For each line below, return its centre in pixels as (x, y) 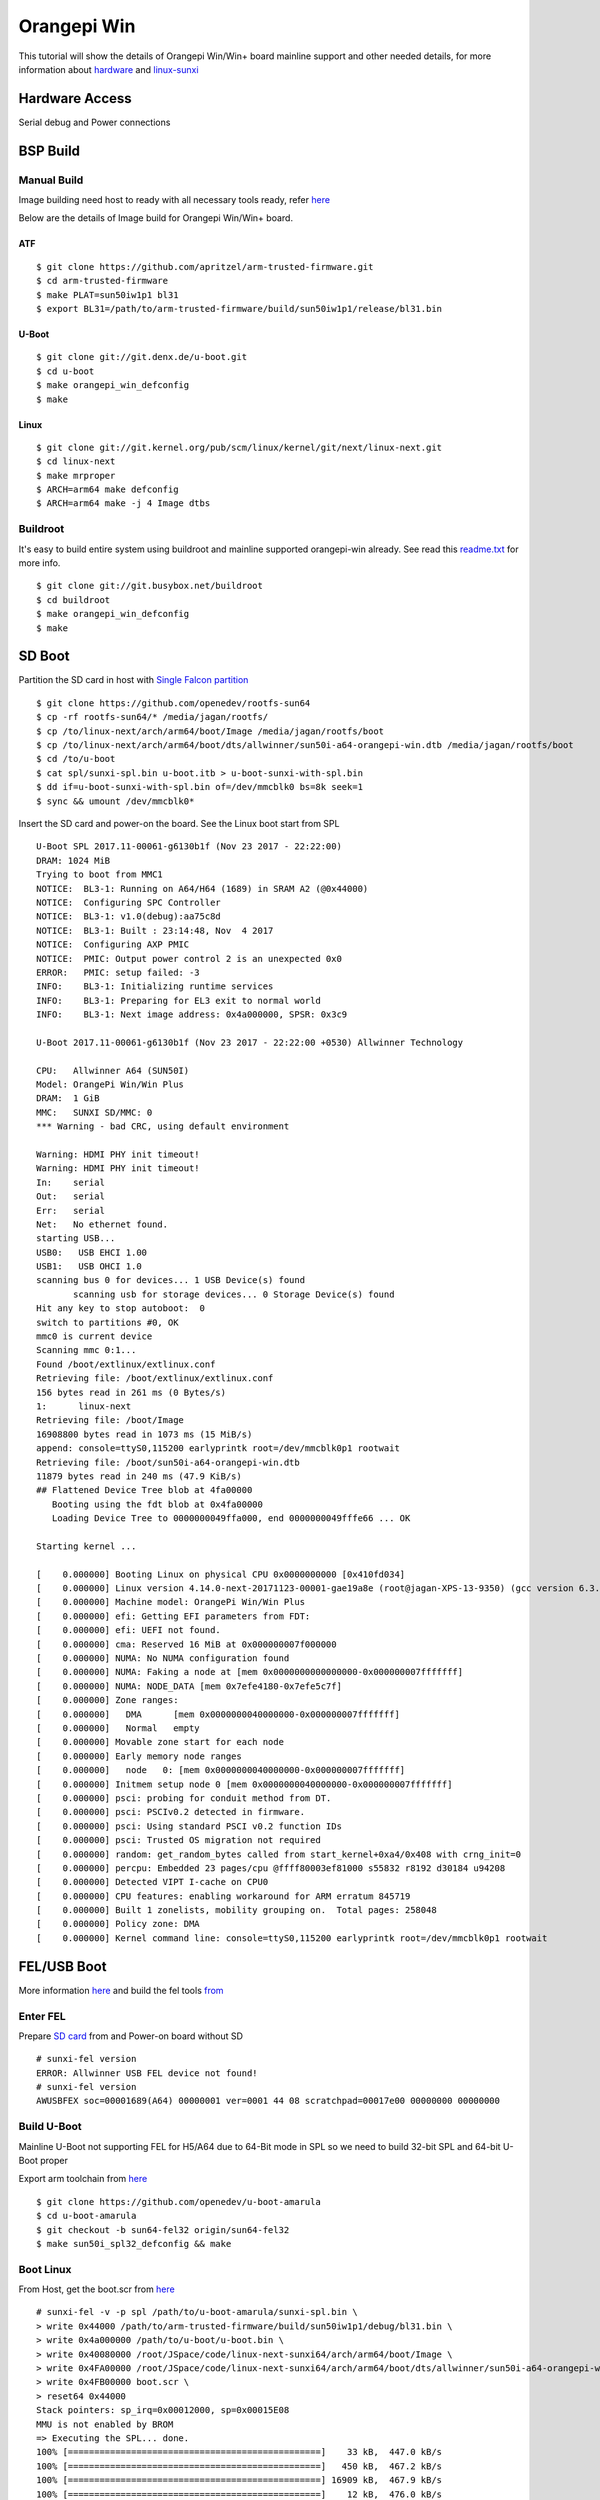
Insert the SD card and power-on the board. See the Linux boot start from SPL (179, 823)
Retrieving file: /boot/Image (110, 1420)
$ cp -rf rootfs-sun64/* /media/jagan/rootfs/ (152, 717)
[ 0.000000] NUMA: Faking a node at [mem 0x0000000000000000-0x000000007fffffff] (250, 1672)
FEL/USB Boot (62, 1966)
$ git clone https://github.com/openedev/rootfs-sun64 (173, 703)
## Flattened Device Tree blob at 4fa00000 (144, 1490)
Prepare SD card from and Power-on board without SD (131, 2036)
